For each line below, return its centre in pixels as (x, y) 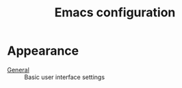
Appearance (43, 51)
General (18, 70)
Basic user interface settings (64, 77)
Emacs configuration (115, 13)
